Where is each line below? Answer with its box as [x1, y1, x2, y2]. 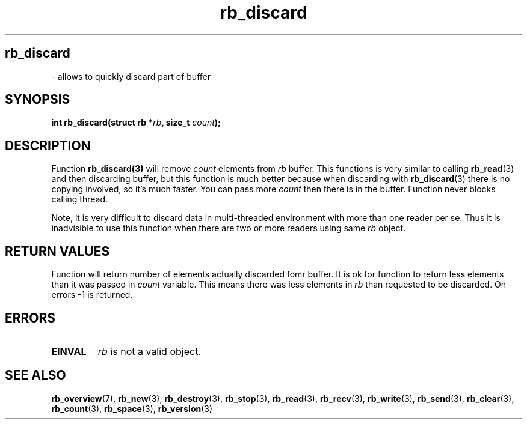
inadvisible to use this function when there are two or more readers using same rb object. [51, 223, 406, 234]
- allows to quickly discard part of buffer [51, 71, 211, 82]
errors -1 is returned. [51, 289, 133, 300]
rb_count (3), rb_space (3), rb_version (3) [51, 403, 213, 414]
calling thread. [51, 194, 108, 205]
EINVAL [51, 345, 87, 357]
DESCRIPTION [5, 138, 91, 153]
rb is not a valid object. [97, 345, 201, 357]
